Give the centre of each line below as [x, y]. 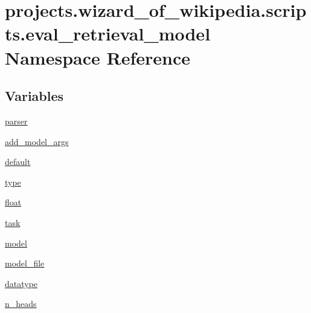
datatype [21, 283]
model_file [25, 263]
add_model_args [37, 141]
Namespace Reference [98, 57]
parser [16, 121]
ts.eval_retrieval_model [108, 34]
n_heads [21, 304]
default [18, 162]
